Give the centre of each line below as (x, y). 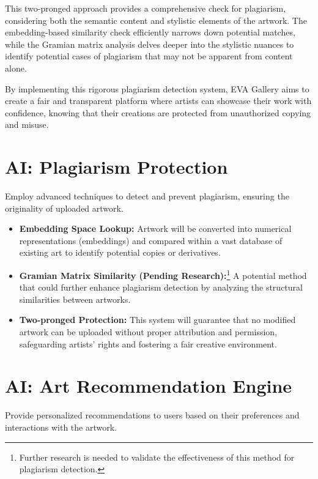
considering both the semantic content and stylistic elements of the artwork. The (156, 20)
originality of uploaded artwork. (64, 208)
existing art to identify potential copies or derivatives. (120, 252)
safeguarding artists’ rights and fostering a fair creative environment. (148, 343)
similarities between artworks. (75, 299)
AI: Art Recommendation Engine (149, 386)
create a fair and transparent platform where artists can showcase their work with (158, 101)
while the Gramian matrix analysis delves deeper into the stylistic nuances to (150, 44)
